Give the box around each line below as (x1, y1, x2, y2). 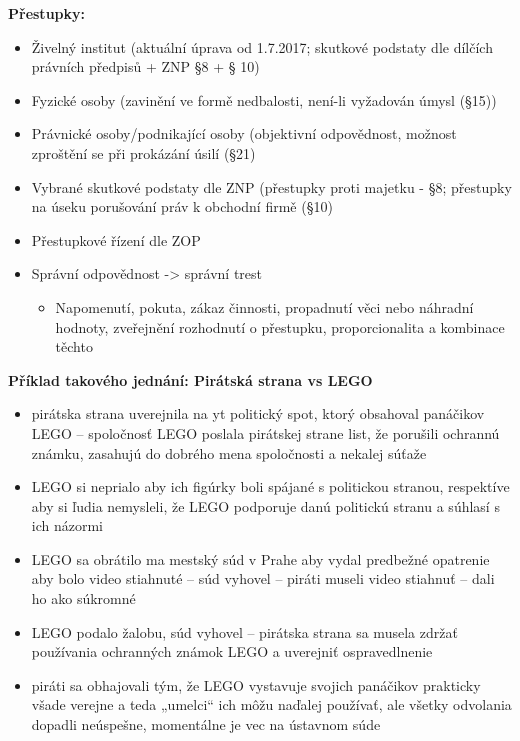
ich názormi (31, 515, 104, 536)
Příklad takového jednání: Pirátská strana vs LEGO (8, 369, 373, 390)
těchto (55, 336, 93, 357)
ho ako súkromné (31, 588, 136, 609)
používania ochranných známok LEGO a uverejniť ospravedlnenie (31, 641, 433, 662)
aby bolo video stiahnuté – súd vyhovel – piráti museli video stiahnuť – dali (31, 568, 495, 589)
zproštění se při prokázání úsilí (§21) (31, 142, 256, 163)
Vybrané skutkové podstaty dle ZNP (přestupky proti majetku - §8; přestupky (31, 176, 512, 197)
